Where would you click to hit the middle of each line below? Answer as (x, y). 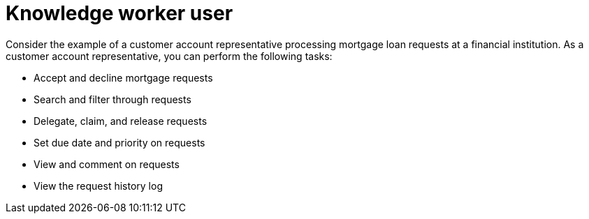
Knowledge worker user (119, 13)
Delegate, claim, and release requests (121, 121)
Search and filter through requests (112, 99)
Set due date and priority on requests (119, 142)
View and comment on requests (107, 164)
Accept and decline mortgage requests (123, 77)
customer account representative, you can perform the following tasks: (169, 56)
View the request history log (98, 186)
